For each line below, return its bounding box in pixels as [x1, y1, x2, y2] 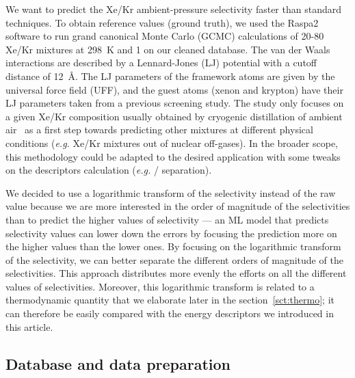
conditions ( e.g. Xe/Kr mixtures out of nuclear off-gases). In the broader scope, [5, 135, 338, 150]
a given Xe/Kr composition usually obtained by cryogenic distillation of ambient [5, 109, 343, 123]
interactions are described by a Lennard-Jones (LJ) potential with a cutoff [5, 55, 317, 70]
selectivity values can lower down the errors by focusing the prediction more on [5, 226, 337, 240]
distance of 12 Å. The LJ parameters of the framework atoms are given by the [5, 68, 335, 83]
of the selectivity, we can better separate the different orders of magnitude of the [5, 252, 343, 267]
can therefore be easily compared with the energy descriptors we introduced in [5, 306, 334, 321]
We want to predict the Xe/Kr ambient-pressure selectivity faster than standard [5, 2, 341, 16]
